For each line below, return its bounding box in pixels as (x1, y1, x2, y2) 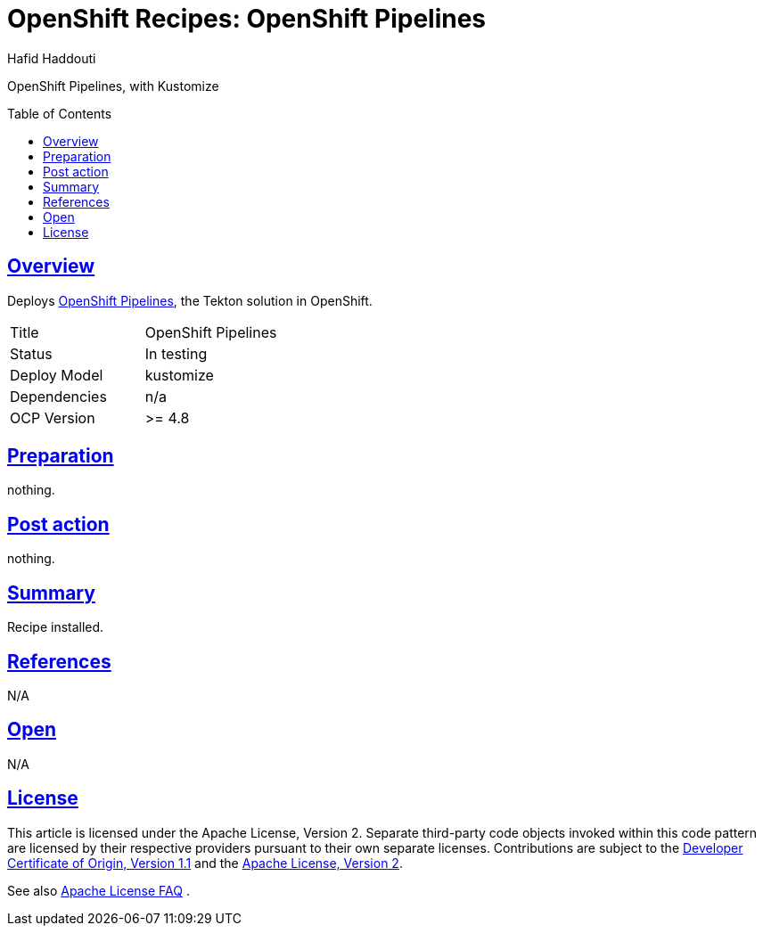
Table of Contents (7, 105, 112, 121)
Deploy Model (10, 365, 103, 384)
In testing (144, 344, 208, 363)
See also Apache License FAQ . (7, 882, 190, 898)
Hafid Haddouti (7, 50, 96, 66)
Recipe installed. (7, 619, 104, 635)
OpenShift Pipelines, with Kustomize (7, 78, 219, 94)
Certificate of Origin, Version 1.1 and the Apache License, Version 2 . (7, 855, 403, 871)
